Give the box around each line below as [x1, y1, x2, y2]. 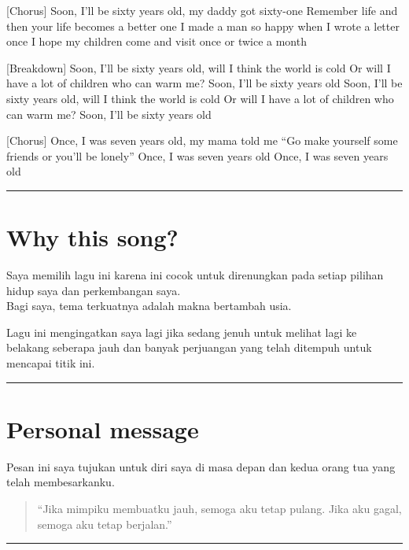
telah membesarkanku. [6, 474, 115, 490]
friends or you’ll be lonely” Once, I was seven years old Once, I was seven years [6, 147, 389, 164]
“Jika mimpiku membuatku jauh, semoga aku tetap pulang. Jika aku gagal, [37, 500, 402, 516]
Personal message [6, 412, 199, 445]
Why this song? [6, 221, 179, 253]
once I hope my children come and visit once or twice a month [6, 33, 307, 50]
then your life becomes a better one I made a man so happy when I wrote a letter [6, 17, 400, 34]
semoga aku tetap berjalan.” [37, 515, 172, 532]
